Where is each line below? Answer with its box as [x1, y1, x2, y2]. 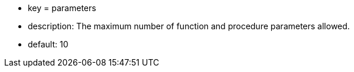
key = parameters [28, 3, 96, 13]
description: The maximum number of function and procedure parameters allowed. [28, 21, 350, 31]
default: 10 [28, 39, 69, 49]
